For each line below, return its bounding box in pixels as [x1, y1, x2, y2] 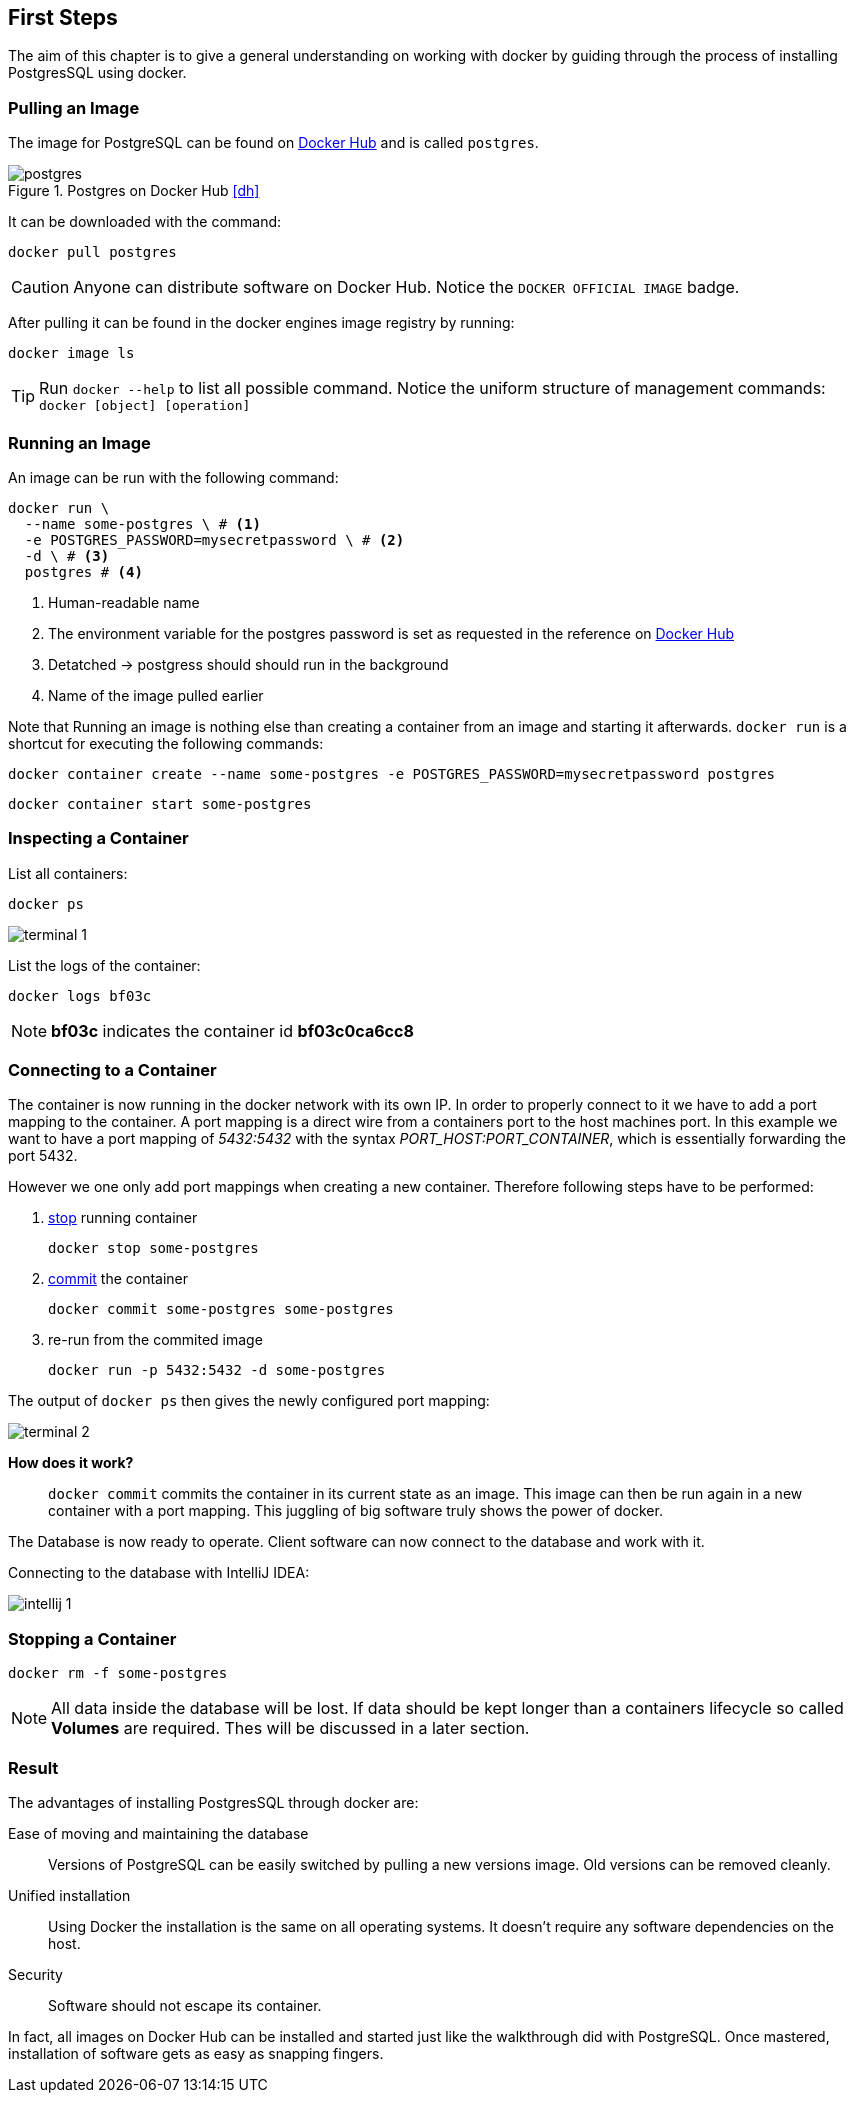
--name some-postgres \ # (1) [24, 515, 261, 532]
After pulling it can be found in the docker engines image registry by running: [8, 314, 515, 332]
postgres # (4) [24, 563, 143, 580]
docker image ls [8, 345, 135, 362]
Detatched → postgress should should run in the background [48, 655, 449, 673]
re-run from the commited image [48, 1331, 263, 1349]
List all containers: [8, 864, 128, 882]
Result [8, 1757, 59, 1778]
